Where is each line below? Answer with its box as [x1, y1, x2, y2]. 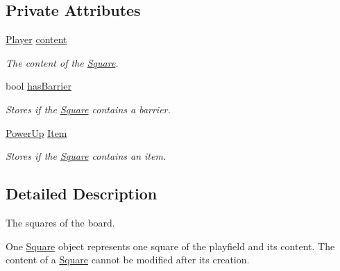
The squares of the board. [6, 215, 115, 229]
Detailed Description [6, 183, 158, 204]
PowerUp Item [6, 125, 67, 140]
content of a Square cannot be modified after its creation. [6, 252, 250, 267]
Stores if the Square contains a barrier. [6, 101, 171, 116]
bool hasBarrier [6, 79, 71, 93]
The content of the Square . [6, 55, 119, 69]
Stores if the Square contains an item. [6, 149, 167, 163]
